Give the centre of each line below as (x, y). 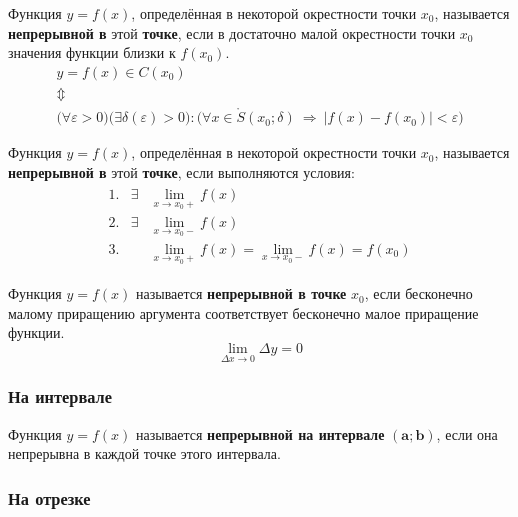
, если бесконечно (418, 293)
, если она (467, 433)
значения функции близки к (92, 52)
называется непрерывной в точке (241, 293)
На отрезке (49, 497)
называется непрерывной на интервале (260, 433)
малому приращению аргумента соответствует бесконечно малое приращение (243, 312)
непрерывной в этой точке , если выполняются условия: (181, 171)
